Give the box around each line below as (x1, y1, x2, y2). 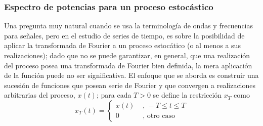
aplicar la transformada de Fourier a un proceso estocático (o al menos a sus (4, 40, 241, 51)
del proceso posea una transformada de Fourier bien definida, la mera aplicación (4, 60, 252, 70)
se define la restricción (153, 90, 222, 100)
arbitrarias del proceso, (4, 90, 75, 100)
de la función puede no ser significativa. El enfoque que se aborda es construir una (4, 70, 259, 80)
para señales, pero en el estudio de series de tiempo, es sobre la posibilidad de (4, 30, 245, 40)
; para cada (96, 90, 131, 100)
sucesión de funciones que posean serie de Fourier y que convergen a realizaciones (4, 79, 256, 90)
